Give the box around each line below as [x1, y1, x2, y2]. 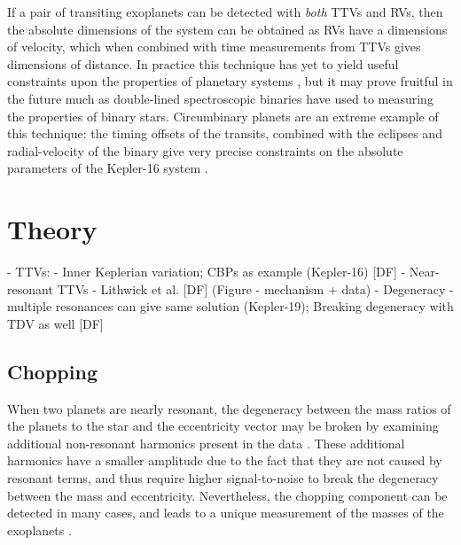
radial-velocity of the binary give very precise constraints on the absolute [7, 141, 403, 160]
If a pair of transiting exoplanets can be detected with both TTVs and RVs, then [7, 3, 443, 20]
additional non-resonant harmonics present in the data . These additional [7, 433, 405, 452]
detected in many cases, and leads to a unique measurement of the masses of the [7, 503, 444, 522]
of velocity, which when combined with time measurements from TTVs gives [7, 37, 421, 56]
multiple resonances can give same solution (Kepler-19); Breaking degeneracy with [7, 297, 454, 315]
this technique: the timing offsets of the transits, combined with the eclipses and [7, 124, 442, 143]
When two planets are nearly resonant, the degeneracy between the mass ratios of [7, 399, 451, 417]
